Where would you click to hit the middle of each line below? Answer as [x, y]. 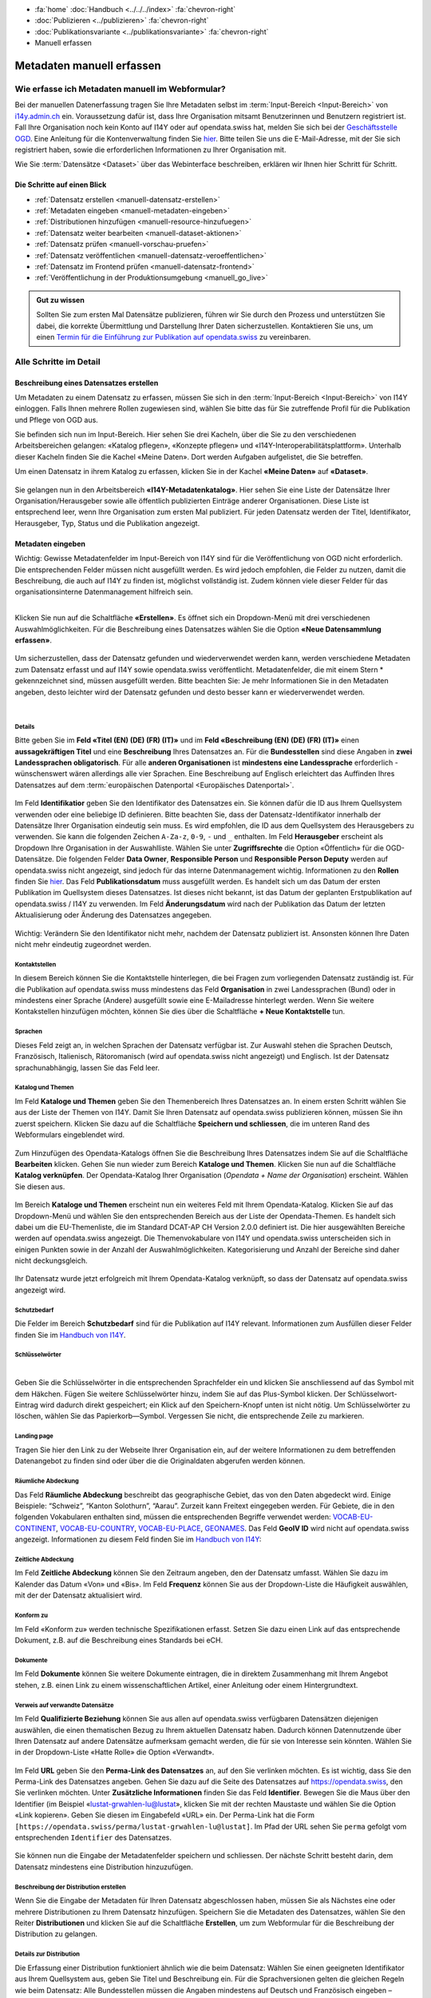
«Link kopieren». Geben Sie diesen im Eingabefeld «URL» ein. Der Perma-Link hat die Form [165, 1815]
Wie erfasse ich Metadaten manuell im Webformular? [121, 89]
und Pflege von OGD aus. [57, 420]
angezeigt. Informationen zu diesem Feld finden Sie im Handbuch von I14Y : [138, 1539]
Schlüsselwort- [373, 1394]
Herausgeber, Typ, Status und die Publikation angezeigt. [107, 523]
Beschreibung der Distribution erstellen [71, 1887]
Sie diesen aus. [40, 1186]
